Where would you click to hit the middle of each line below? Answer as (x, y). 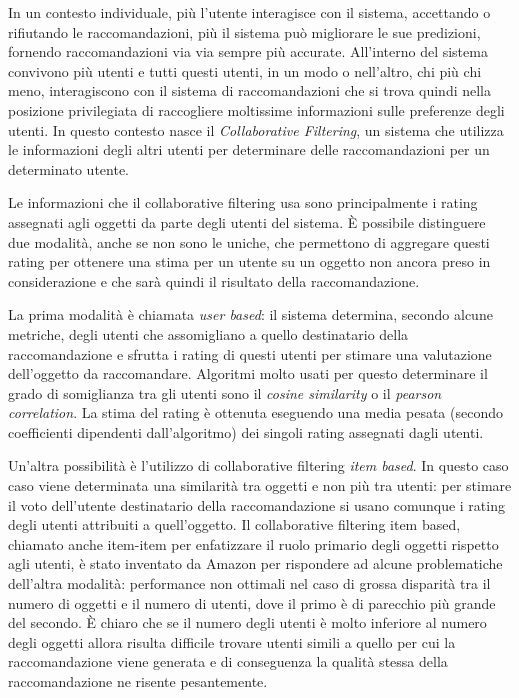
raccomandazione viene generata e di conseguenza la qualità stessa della (228, 661)
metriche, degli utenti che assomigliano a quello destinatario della (208, 333)
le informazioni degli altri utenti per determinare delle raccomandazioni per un (249, 149)
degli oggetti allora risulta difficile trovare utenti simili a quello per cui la (232, 641)
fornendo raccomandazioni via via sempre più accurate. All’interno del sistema (248, 51)
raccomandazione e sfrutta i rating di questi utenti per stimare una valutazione (250, 353)
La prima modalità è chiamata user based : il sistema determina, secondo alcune (250, 314)
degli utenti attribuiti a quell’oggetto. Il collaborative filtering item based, (234, 524)
